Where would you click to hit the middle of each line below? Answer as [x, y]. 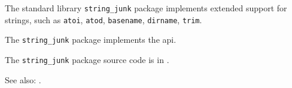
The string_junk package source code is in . [87, 59]
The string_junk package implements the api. [91, 40]
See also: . [23, 79]
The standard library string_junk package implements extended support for [146, 8]
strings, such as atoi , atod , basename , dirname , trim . [104, 19]
